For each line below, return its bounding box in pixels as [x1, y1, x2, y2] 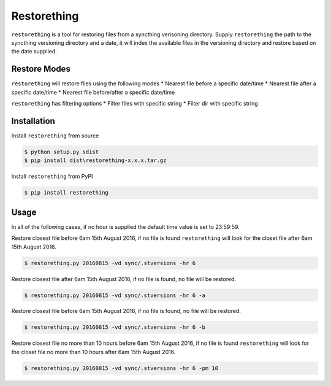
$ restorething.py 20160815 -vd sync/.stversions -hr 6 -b [24, 324, 205, 331]
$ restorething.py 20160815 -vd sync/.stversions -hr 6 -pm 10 [24, 365, 219, 371]
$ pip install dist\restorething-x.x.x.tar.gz [24, 157, 167, 164]
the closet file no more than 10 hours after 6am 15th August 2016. [11, 348, 176, 355]
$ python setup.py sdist [24, 148, 99, 155]
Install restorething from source [11, 132, 99, 139]
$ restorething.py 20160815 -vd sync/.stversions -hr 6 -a [24, 291, 205, 299]
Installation [11, 115, 55, 126]
